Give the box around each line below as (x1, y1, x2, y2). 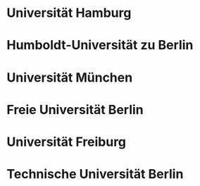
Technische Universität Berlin (6, 166, 184, 182)
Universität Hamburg (6, 5, 132, 21)
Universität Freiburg (6, 134, 127, 149)
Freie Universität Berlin (6, 101, 144, 118)
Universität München (6, 69, 133, 85)
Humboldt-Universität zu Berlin (6, 37, 194, 54)
